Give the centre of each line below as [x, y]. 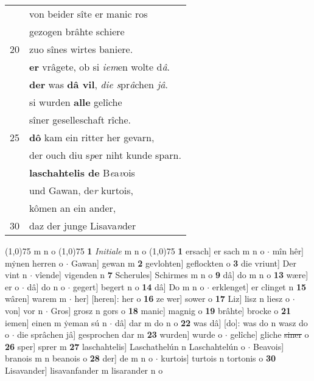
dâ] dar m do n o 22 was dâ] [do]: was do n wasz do [211, 322]
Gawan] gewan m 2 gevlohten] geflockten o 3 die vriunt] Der [183, 263]
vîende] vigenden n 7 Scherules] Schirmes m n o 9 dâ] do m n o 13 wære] [172, 275]
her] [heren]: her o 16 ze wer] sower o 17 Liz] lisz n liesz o [182, 299]
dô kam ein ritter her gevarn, [92, 137]
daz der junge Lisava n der [83, 225]
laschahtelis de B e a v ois [82, 173]
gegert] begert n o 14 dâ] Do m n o [139, 286]
